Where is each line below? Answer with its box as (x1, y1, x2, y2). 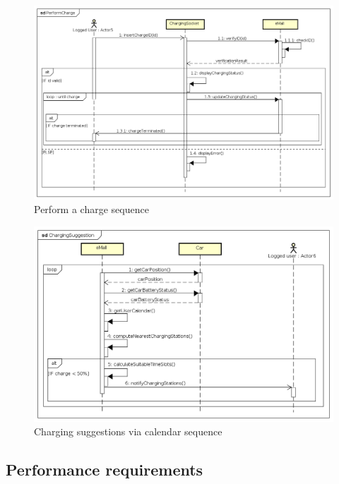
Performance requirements (6, 459, 203, 480)
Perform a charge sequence (34, 202, 149, 217)
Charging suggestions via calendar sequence (34, 424, 222, 439)
